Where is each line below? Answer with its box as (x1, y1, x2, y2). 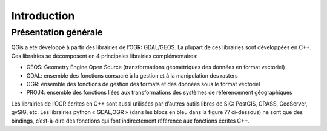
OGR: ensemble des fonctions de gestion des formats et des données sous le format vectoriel (26, 80, 260, 87)
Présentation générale (11, 27, 103, 38)
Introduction (11, 9, 75, 22)
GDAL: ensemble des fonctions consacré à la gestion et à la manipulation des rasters (26, 72, 239, 79)
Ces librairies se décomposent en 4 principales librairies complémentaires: (11, 52, 198, 59)
